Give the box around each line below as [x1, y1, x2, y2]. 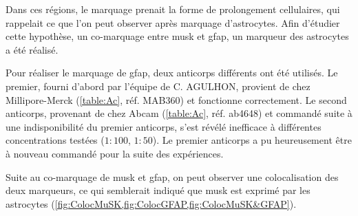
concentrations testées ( [6, 133, 105, 147]
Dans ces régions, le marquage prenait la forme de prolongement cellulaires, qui [6, 2, 340, 16]
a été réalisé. [6, 42, 59, 56]
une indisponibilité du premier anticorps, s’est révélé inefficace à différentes [6, 119, 322, 133]
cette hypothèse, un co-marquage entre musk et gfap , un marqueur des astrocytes [6, 29, 349, 43]
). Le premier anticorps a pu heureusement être [152, 133, 352, 147]
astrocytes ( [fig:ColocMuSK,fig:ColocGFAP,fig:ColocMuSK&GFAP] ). [6, 196, 297, 210]
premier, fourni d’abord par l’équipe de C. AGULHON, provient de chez [6, 78, 310, 93]
